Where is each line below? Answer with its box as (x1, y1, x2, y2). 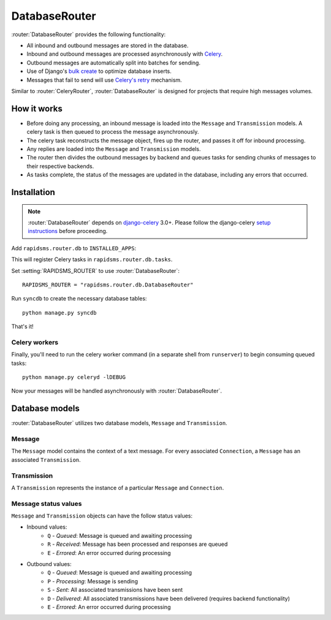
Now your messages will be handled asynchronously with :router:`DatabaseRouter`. (11, 387, 223, 395)
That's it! (11, 323, 34, 331)
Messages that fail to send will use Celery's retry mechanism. (26, 76, 182, 83)
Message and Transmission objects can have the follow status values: (11, 512, 193, 519)
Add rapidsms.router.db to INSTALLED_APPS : (11, 244, 137, 251)
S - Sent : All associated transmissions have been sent (47, 586, 183, 594)
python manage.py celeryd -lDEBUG (22, 373, 126, 380)
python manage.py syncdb (22, 309, 97, 316)
